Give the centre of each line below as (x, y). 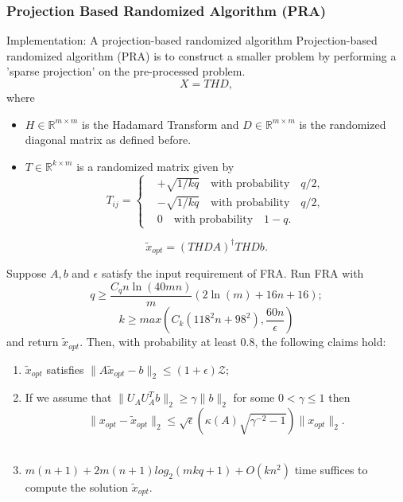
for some (254, 397)
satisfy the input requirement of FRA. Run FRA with (232, 273)
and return (33, 342)
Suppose (27, 273)
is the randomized (343, 124)
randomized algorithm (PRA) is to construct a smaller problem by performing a (201, 55)
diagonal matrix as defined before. (108, 140)
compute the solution (76, 486)
